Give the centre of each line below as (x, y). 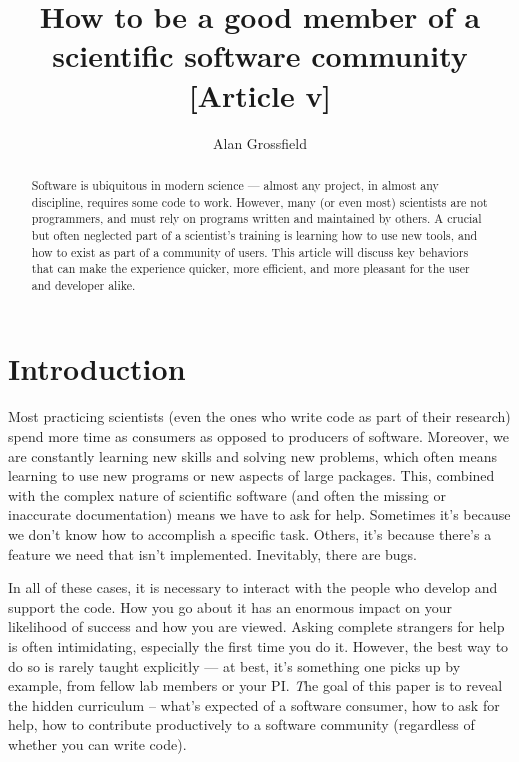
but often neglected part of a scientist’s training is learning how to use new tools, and (254, 234)
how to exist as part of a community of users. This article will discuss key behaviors (250, 251)
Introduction (97, 368)
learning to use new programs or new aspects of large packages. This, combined (251, 475)
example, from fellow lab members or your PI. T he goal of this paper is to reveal (255, 685)
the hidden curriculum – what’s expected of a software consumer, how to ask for (254, 704)
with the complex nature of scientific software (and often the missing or (227, 494)
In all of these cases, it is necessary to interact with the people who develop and (253, 587)
